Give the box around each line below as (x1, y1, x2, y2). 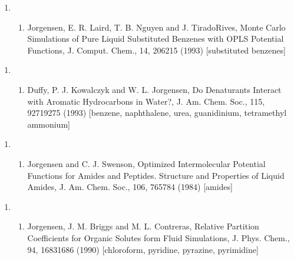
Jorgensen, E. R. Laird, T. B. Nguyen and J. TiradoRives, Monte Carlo (27, 21, 286, 33)
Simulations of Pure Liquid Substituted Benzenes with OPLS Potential (27, 32, 284, 45)
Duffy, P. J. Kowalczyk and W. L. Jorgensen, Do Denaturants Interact (27, 83, 282, 95)
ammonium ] (27, 118, 70, 130)
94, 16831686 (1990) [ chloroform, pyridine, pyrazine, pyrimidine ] (27, 243, 259, 255)
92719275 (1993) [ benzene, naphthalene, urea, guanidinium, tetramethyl (27, 106, 287, 119)
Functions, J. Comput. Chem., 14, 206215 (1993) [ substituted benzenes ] (27, 44, 286, 56)
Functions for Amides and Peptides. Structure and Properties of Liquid (27, 169, 285, 181)
